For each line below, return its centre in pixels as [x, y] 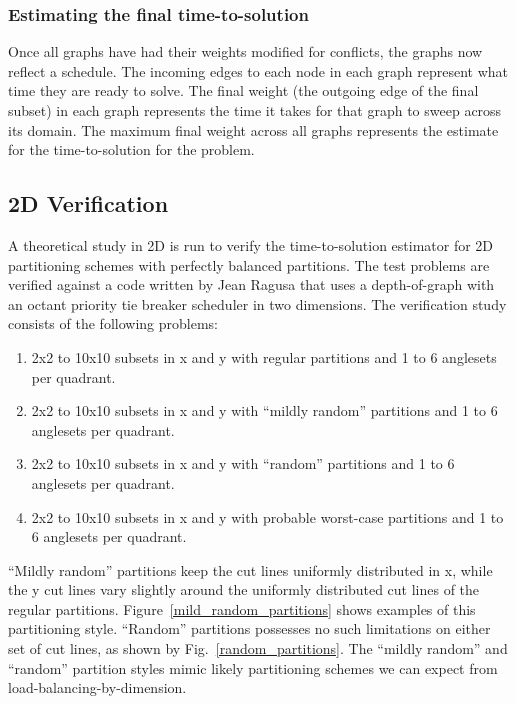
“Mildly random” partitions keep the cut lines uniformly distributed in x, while [250, 569]
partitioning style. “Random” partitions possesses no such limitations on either [249, 628]
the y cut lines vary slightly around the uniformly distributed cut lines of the [244, 589]
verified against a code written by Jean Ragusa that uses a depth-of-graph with [251, 284]
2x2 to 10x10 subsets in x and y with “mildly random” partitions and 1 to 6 [264, 410]
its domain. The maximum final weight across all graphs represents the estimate [253, 129]
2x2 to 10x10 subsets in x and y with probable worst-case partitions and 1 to [267, 516]
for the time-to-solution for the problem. [131, 149]
